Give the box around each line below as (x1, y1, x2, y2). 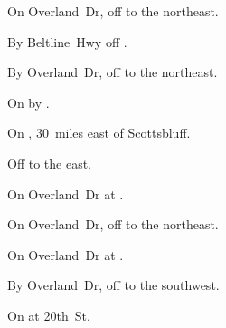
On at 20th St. (7, 305, 90, 324)
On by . (7, 92, 50, 111)
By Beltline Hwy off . (7, 32, 127, 51)
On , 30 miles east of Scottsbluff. (7, 123, 191, 142)
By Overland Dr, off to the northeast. (7, 63, 218, 82)
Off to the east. (7, 153, 92, 172)
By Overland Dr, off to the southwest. (7, 275, 220, 294)
